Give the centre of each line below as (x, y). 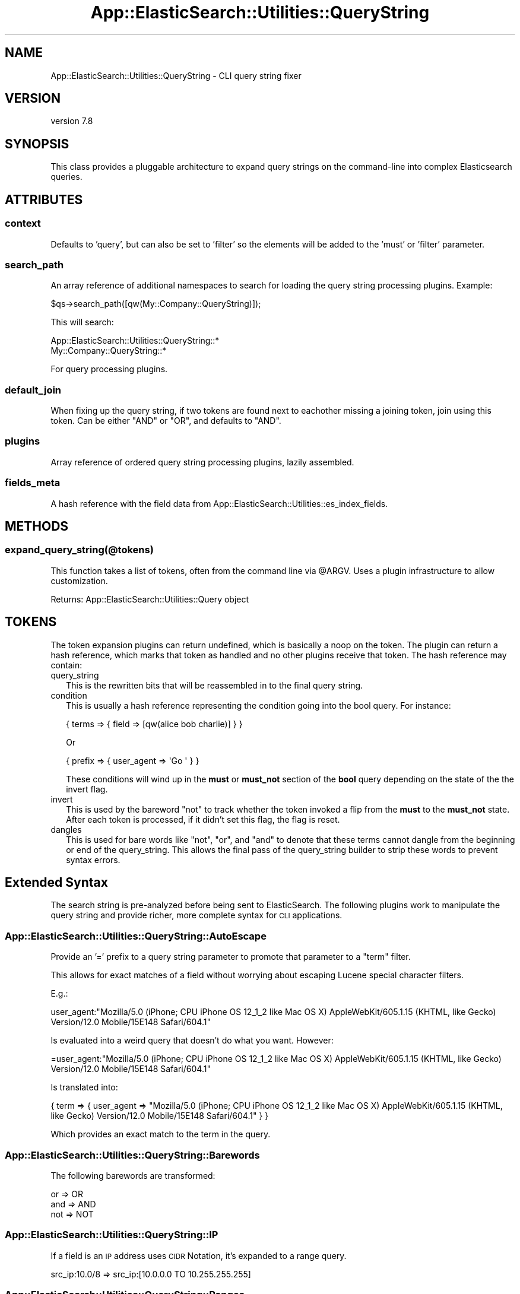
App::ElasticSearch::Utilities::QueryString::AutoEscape (136, 936)
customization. (79, 581)
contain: (66, 665)
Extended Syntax (56, 882)
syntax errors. (93, 860)
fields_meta (33, 483)
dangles (66, 829)
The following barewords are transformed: (133, 1175)
